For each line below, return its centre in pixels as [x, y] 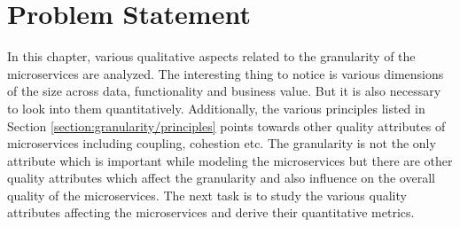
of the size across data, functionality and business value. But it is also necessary [224, 91]
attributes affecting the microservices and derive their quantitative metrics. [211, 212]
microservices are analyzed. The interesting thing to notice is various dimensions [226, 73]
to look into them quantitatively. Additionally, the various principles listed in [216, 108]
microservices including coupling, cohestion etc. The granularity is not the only [222, 143]
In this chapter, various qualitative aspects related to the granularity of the [211, 56]
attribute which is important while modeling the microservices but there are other [230, 160]
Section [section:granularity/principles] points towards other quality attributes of [226, 125]
